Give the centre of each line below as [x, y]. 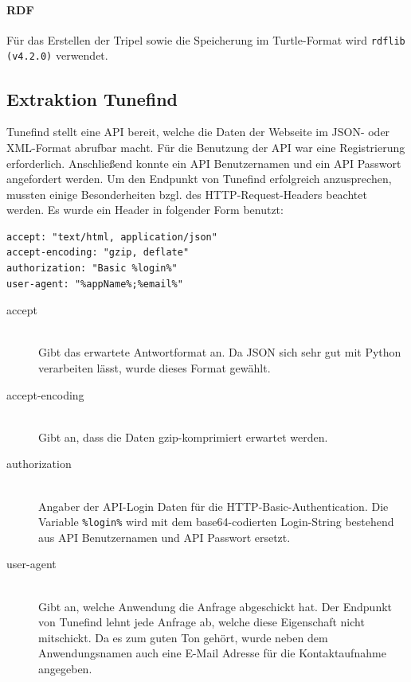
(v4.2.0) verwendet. [57, 55]
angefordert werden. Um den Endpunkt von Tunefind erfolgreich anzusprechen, [199, 179]
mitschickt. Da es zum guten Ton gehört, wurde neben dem [183, 637]
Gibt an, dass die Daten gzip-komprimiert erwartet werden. [183, 436]
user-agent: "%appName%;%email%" [95, 284]
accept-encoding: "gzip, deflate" [98, 253]
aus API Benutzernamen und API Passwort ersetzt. [164, 537]
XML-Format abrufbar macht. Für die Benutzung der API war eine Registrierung [206, 147]
